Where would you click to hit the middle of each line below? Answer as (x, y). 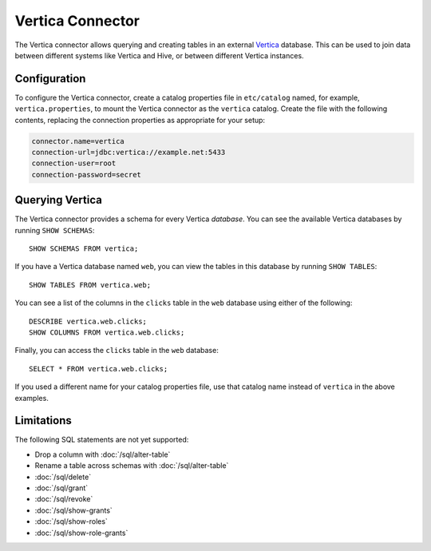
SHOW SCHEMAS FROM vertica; (84, 249)
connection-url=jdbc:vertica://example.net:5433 (129, 152)
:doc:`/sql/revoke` (64, 499)
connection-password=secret (86, 174)
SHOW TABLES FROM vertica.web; (90, 285)
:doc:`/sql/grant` (61, 488)
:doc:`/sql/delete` (63, 477)
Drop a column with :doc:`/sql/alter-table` (103, 454)
